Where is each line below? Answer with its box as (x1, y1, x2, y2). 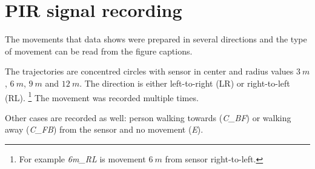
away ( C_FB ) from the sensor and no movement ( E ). (5, 123, 204, 136)
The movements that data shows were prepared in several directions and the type (5, 33, 307, 45)
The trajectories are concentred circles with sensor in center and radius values (5, 65, 294, 78)
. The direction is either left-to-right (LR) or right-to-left (79, 76, 290, 89)
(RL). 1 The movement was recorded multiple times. (5, 89, 199, 104)
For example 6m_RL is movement (19, 152, 146, 165)
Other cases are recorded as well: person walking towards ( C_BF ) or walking (5, 111, 291, 124)
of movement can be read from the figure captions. (5, 44, 193, 57)
